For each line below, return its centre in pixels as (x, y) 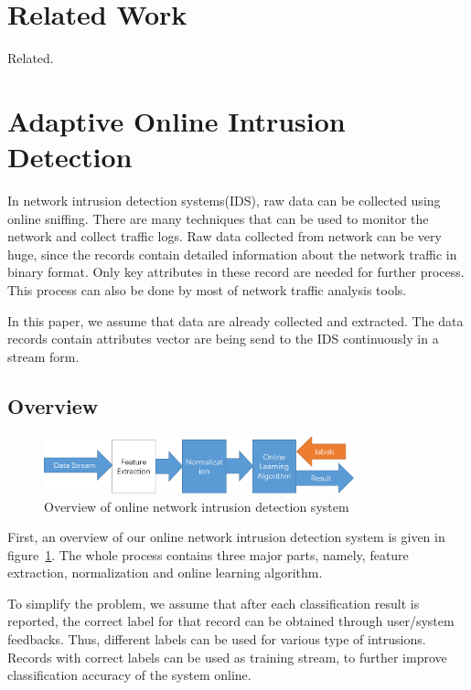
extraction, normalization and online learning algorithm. (165, 573)
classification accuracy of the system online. (129, 675)
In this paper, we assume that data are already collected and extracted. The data (235, 320)
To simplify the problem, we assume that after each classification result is (214, 603)
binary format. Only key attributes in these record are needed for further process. (236, 272)
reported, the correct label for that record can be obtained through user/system (231, 621)
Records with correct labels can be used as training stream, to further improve (227, 657)
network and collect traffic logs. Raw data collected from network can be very (225, 236)
